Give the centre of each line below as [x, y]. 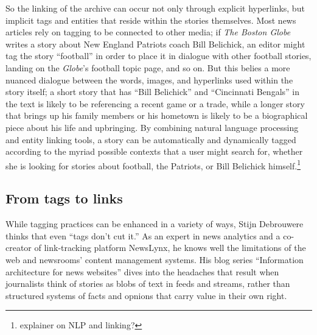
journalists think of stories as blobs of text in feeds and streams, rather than [148, 284]
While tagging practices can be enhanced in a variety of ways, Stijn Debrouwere [155, 224]
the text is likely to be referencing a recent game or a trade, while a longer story [155, 103]
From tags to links [64, 198]
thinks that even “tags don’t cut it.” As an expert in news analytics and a [143, 235]
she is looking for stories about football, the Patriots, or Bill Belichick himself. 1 [153, 164]
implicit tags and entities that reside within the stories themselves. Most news [151, 20]
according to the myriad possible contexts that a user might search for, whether [154, 151]
